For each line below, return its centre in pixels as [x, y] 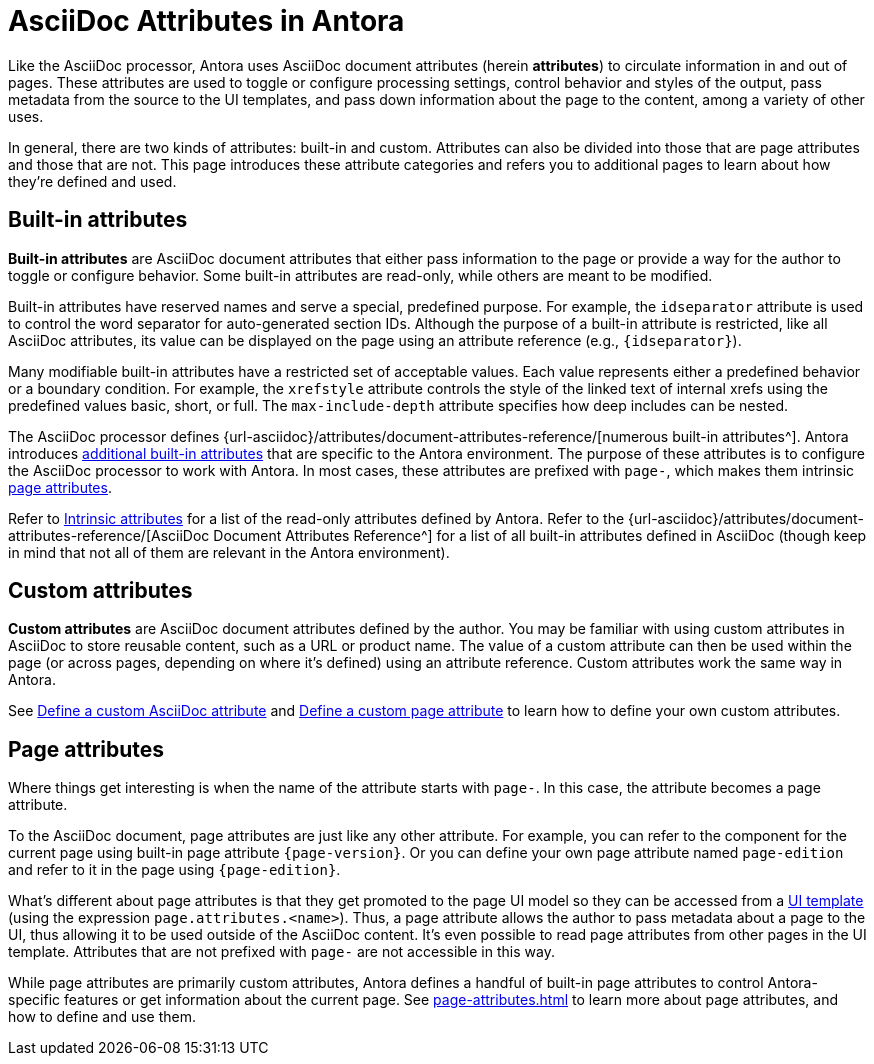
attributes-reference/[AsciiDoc [109, 535]
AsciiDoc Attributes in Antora [206, 21]
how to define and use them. [102, 1017]
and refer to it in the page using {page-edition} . [174, 870]
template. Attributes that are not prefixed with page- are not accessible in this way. [281, 952]
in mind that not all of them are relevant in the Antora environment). [229, 552]
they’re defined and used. [92, 181]
